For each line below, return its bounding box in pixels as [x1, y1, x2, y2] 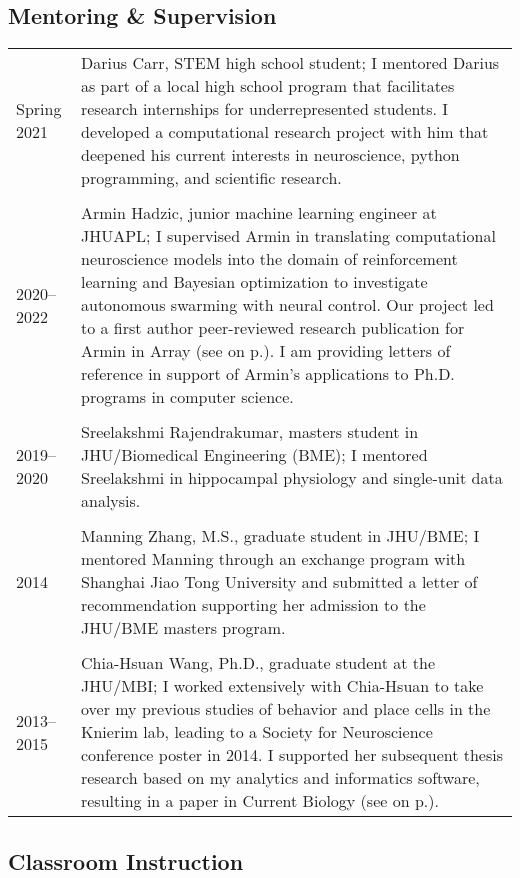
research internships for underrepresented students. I [80, 97, 449, 121]
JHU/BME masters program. [80, 616, 286, 640]
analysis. [80, 489, 141, 513]
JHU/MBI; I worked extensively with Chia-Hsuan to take [80, 674, 484, 698]
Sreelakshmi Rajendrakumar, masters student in [80, 420, 419, 444]
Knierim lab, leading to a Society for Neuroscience [80, 720, 433, 744]
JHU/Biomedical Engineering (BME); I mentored [80, 443, 428, 467]
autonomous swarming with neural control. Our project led [80, 293, 494, 317]
